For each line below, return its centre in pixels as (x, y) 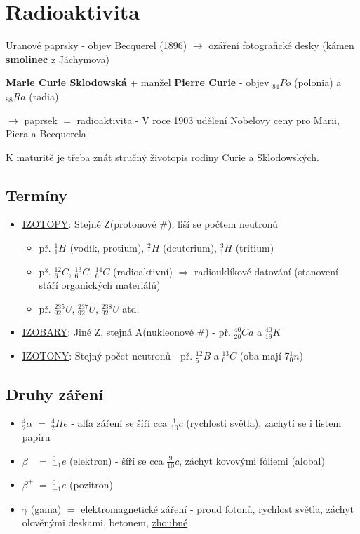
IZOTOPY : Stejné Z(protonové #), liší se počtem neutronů (150, 224)
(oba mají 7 (265, 356)
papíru (36, 437)
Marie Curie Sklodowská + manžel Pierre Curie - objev (138, 82)
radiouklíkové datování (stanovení (266, 271)
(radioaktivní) (142, 271)
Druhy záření (55, 393)
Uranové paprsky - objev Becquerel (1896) (96, 45)
